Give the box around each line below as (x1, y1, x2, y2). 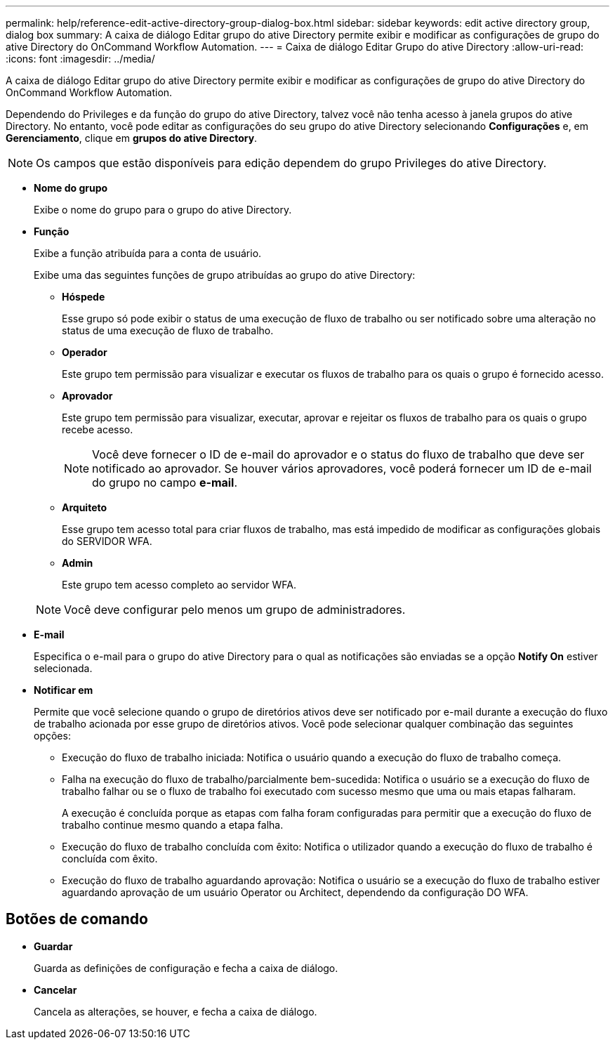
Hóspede (62, 291, 105, 303)
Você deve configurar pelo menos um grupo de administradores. (64, 603, 406, 617)
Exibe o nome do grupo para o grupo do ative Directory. (34, 204, 292, 216)
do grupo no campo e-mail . (92, 475, 238, 489)
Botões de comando (6, 910, 148, 928)
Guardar (34, 940, 73, 952)
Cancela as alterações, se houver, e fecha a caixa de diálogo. (34, 1005, 317, 1018)
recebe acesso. (62, 423, 133, 435)
